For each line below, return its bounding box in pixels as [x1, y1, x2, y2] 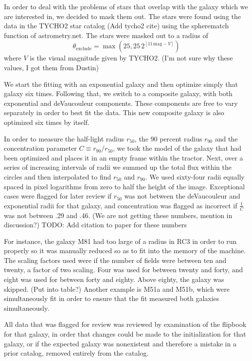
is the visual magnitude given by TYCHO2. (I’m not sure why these [30, 53, 233, 63]
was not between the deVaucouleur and [124, 191, 240, 201]
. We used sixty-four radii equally [145, 171, 245, 181]
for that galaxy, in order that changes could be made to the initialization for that [4, 329, 246, 339]
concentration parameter [4, 143, 77, 153]
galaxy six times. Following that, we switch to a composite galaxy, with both [4, 88, 233, 99]
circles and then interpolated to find [4, 171, 111, 181]
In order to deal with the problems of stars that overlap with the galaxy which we [4, 1, 248, 11]
